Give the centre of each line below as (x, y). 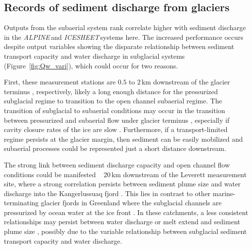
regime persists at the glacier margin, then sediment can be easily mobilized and (124, 139)
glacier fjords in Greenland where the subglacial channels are (131, 203)
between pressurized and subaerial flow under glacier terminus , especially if (117, 120)
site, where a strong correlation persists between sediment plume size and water (122, 184)
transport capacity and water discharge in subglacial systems (94, 56)
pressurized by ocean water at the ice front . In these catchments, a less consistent (126, 212)
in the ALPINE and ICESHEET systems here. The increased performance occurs (124, 37)
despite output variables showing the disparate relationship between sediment (119, 46)
